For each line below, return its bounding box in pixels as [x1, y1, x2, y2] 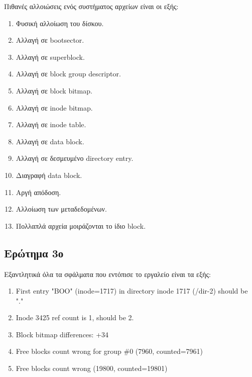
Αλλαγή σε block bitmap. [16, 85, 92, 96]
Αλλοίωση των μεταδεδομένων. [16, 204, 107, 214]
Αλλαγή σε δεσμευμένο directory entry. [16, 153, 134, 163]
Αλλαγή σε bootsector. [16, 35, 84, 45]
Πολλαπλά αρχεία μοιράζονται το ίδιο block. [16, 220, 146, 231]
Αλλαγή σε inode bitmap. [16, 102, 93, 113]
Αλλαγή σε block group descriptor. [16, 68, 121, 79]
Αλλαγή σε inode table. [16, 119, 86, 130]
